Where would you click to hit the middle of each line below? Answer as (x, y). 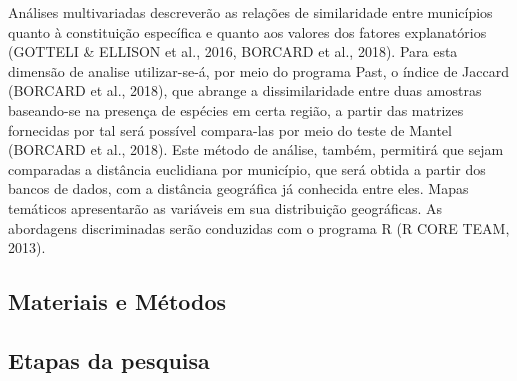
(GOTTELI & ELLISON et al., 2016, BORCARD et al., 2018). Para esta (233, 51)
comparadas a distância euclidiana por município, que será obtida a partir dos (247, 168)
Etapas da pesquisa (109, 359)
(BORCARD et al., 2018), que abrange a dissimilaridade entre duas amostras (245, 90)
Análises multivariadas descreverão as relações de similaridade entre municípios (250, 12)
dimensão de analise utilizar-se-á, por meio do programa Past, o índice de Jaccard (258, 70)
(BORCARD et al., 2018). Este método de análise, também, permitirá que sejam (256, 149)
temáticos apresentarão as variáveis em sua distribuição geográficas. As (225, 207)
